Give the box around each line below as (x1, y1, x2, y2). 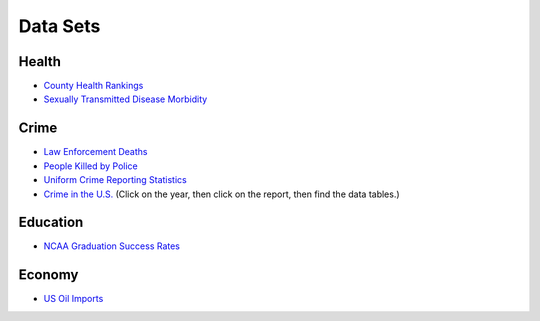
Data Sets (18, 15, 101, 37)
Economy (18, 266, 79, 284)
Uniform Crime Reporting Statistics (43, 174, 187, 186)
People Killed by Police (43, 160, 139, 172)
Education (18, 214, 84, 231)
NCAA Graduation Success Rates (43, 240, 180, 252)
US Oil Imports (43, 293, 104, 305)
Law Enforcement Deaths (43, 146, 148, 158)
